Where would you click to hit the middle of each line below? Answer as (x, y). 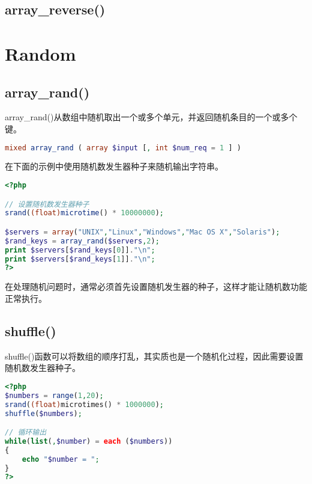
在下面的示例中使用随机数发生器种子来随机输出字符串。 (114, 166)
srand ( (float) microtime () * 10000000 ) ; (84, 213)
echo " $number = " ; (61, 459)
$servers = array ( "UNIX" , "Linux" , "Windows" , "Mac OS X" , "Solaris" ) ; (142, 232)
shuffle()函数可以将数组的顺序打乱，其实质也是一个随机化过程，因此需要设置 (154, 356)
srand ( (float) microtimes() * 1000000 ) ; (84, 404)
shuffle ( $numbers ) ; (43, 413)
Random (40, 53)
